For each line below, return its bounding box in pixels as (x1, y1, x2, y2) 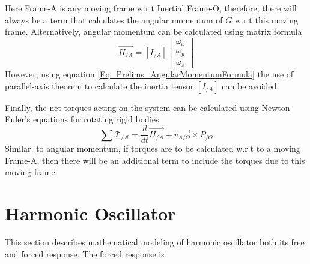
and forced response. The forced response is (5, 247, 165, 260)
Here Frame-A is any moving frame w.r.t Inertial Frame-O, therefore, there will (5, 2, 297, 14)
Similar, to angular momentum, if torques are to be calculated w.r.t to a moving (5, 142, 300, 155)
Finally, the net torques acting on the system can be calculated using (5, 101, 259, 113)
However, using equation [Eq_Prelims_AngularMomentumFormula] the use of (5, 68, 294, 80)
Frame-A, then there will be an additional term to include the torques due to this (5, 154, 305, 166)
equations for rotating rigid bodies (32, 113, 159, 125)
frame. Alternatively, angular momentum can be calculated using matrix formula (5, 25, 302, 38)
